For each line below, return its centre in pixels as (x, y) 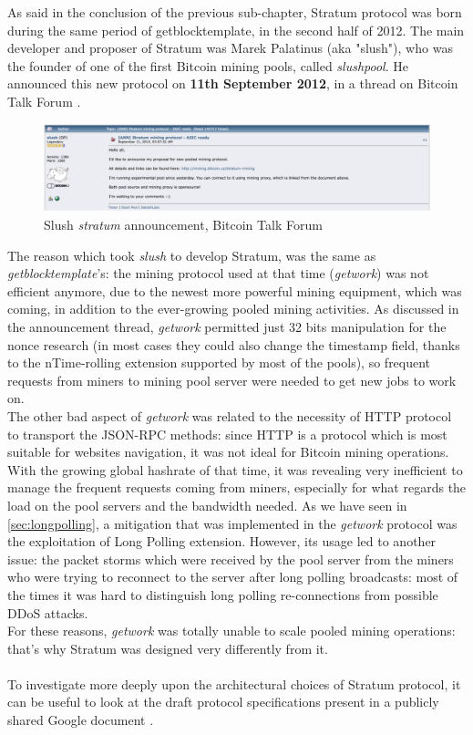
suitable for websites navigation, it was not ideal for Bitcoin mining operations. (228, 452)
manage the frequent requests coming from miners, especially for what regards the (237, 487)
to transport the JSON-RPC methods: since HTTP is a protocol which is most (227, 434)
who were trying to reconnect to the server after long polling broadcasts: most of (233, 577)
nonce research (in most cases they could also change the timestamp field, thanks (234, 344)
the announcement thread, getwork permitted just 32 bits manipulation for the (227, 327)
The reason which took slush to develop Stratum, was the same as (192, 255)
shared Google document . (81, 720)
